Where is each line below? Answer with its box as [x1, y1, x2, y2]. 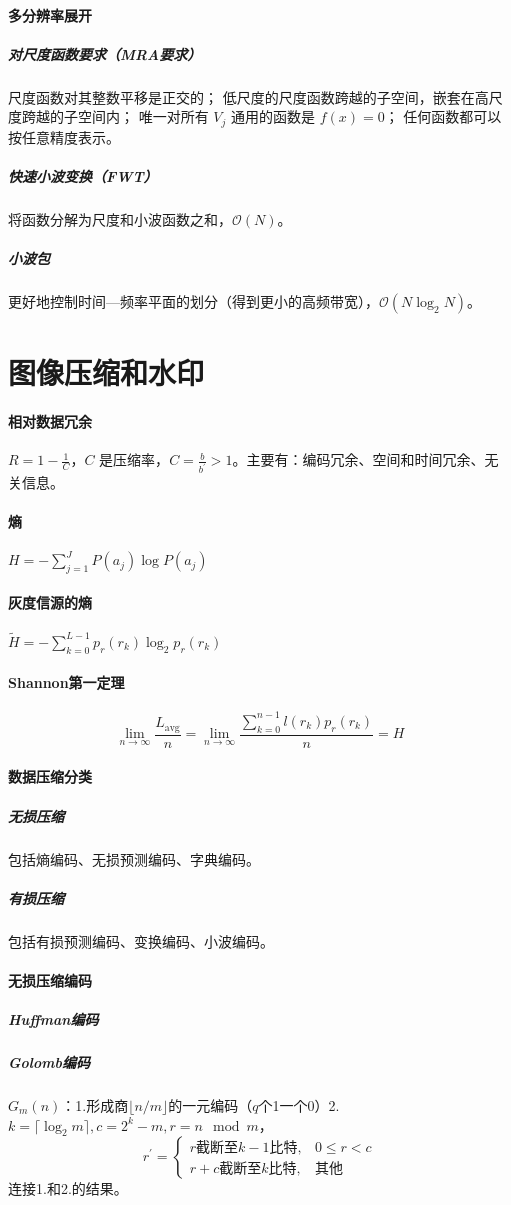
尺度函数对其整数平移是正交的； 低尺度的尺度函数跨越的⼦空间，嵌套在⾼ [8, 86, 489, 107]
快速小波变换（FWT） [8, 165, 158, 186]
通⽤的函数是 [230, 106, 315, 127]
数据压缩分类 [8, 766, 92, 787]
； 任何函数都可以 [384, 106, 502, 127]
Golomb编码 [8, 1052, 90, 1073]
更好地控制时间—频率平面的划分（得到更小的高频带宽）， [8, 291, 379, 312]
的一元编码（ [168, 1095, 253, 1115]
